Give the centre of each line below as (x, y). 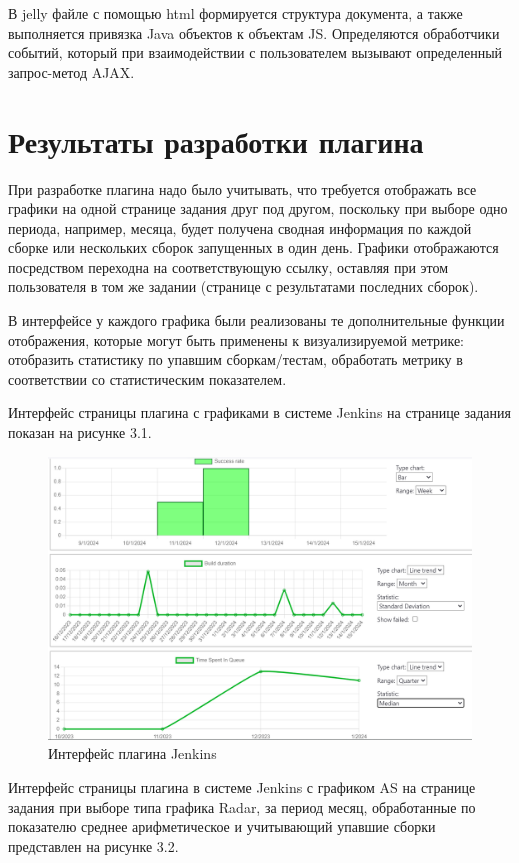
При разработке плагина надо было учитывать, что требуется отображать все (242, 188)
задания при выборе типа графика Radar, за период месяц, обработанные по (242, 806)
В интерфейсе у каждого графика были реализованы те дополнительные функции (256, 320)
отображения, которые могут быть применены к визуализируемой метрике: (236, 339)
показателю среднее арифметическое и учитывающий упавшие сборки (222, 826)
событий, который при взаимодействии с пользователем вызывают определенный (255, 52)
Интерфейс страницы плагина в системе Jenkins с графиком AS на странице (242, 787)
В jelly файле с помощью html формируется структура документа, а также (235, 13)
